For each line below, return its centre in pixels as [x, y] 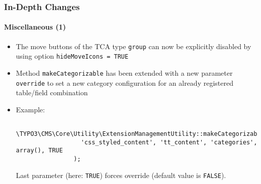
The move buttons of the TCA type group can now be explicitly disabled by [134, 46]
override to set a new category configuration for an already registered [124, 82]
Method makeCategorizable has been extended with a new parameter [124, 72]
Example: [30, 109]
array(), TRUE [39, 151]
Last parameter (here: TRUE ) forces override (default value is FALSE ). [121, 175]
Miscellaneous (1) [35, 27]
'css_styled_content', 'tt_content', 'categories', [169, 142]
